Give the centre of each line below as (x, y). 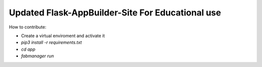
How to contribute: (28, 27)
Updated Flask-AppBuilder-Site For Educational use (115, 13)
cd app (28, 49)
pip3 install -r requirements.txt (51, 42)
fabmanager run (38, 56)
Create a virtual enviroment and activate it (63, 36)
